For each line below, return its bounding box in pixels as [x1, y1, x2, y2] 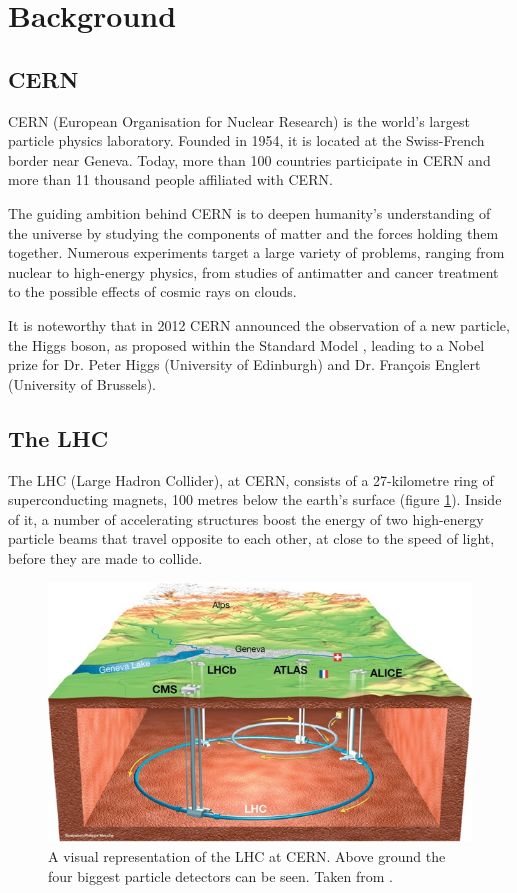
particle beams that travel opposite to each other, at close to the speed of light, [8, 528, 495, 549]
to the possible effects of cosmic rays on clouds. [8, 281, 297, 302]
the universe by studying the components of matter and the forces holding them [8, 222, 499, 243]
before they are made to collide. [8, 547, 203, 568]
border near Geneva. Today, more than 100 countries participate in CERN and [8, 149, 491, 170]
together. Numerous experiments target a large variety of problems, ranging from [8, 242, 505, 263]
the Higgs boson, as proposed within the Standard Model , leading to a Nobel [8, 334, 485, 355]
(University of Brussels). [8, 373, 156, 394]
